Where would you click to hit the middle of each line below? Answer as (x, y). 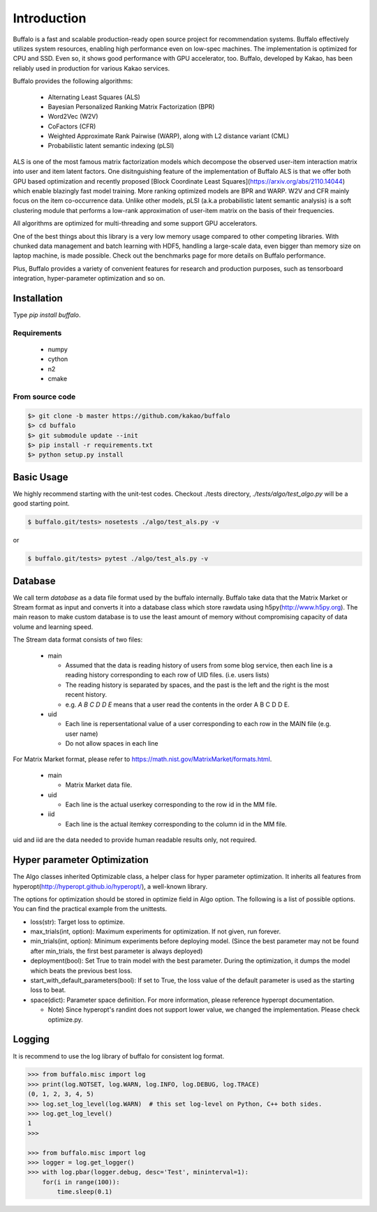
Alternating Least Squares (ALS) (94, 97)
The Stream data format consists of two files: (78, 640)
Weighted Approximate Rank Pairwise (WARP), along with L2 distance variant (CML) (169, 136)
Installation (38, 298)
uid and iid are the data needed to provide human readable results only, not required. (135, 840)
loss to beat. (48, 990)
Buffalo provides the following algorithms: (73, 81)
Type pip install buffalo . (47, 315)
